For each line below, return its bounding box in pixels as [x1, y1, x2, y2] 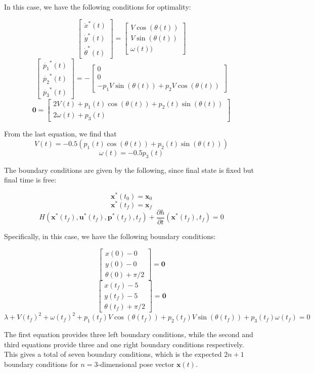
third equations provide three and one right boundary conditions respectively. [4, 339, 244, 349]
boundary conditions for [4, 358, 78, 369]
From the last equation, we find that [4, 128, 117, 139]
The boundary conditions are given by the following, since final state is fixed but [4, 164, 254, 175]
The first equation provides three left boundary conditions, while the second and [4, 329, 253, 340]
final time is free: [4, 174, 57, 185]
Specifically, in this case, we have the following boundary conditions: [4, 230, 216, 241]
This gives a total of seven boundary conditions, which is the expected [4, 349, 222, 359]
